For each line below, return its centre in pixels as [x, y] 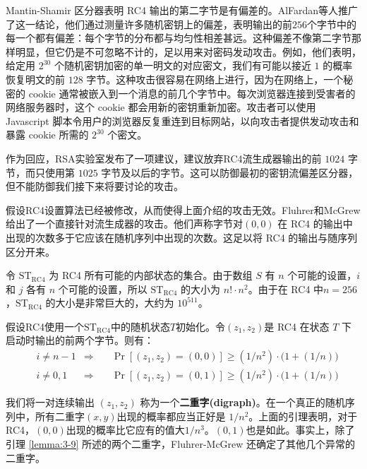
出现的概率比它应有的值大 [125, 430]
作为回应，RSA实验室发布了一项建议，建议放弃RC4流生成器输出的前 [164, 158]
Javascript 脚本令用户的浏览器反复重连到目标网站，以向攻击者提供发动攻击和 [182, 120]
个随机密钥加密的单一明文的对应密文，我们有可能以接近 [182, 65]
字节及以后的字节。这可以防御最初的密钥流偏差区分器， [230, 172]
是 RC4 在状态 [297, 326]
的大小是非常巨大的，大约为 [110, 303]
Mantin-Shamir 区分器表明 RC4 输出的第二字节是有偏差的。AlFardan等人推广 [182, 10]
